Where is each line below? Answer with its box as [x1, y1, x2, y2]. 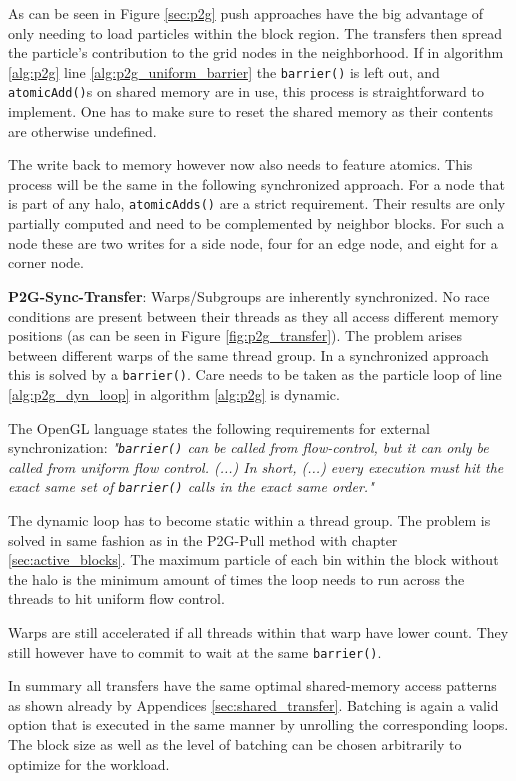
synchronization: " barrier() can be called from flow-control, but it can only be [8, 437, 489, 458]
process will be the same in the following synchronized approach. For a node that [8, 173, 505, 194]
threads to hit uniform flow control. [8, 588, 225, 609]
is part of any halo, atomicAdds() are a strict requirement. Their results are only [8, 193, 506, 214]
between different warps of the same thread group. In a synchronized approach [8, 344, 489, 365]
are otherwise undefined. [8, 120, 157, 141]
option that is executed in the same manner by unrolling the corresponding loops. [8, 714, 509, 735]
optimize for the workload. [8, 753, 170, 774]
